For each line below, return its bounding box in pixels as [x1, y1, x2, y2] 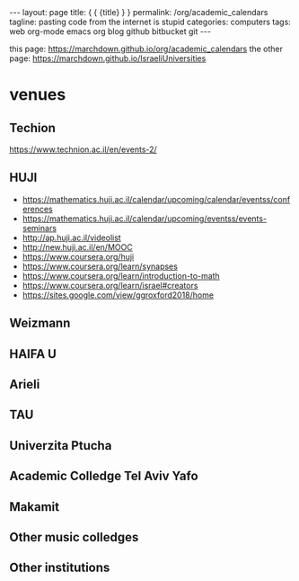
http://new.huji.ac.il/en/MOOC [22, 241, 133, 253]
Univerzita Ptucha [9, 438, 112, 453]
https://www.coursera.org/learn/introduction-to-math [22, 270, 220, 281]
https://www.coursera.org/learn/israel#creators [22, 280, 198, 290]
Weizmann [9, 316, 71, 331]
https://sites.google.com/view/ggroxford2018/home [22, 290, 214, 300]
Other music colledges [9, 529, 139, 545]
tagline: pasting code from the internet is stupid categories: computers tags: [9, 16, 292, 27]
